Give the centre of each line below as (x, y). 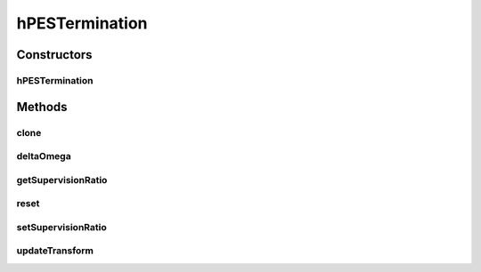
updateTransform (55, 251)
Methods (42, 107)
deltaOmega (44, 156)
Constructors (54, 55)
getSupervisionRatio (62, 180)
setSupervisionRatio (61, 227)
